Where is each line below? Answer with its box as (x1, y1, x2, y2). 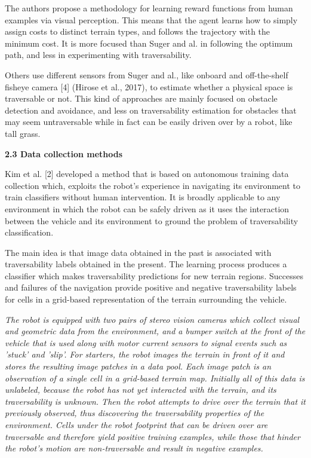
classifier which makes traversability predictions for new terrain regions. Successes (5, 269, 303, 282)
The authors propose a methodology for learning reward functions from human (5, 2, 293, 14)
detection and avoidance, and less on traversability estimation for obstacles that (5, 103, 297, 116)
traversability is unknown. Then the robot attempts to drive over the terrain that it (5, 395, 306, 407)
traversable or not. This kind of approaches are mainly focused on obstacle (5, 92, 278, 105)
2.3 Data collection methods (5, 147, 123, 160)
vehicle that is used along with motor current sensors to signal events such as (5, 336, 287, 349)
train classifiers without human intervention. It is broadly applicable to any (5, 191, 281, 203)
